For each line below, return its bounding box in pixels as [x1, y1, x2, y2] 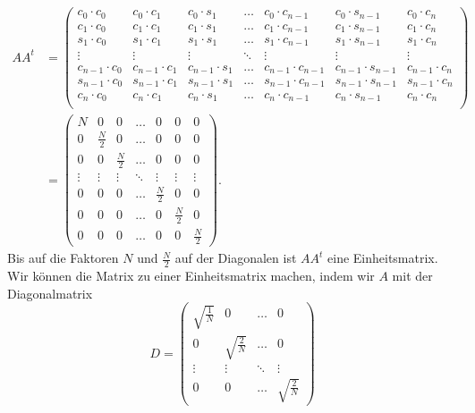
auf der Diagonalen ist [174, 249, 297, 267]
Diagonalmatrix [7, 283, 93, 302]
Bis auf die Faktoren [7, 249, 119, 267]
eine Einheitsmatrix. [327, 249, 438, 267]
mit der [392, 265, 433, 284]
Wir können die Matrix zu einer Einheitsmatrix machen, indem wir [7, 265, 375, 284]
